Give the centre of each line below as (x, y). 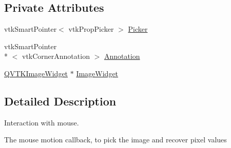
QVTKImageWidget (36, 73)
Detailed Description (60, 101)
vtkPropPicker (91, 29)
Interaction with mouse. (42, 122)
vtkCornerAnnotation (56, 56)
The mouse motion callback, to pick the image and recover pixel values (115, 140)
